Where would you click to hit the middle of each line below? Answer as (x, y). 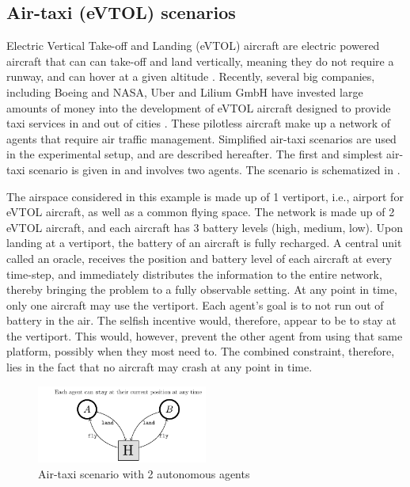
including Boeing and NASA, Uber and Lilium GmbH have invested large (185, 91)
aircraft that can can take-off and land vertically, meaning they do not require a (200, 61)
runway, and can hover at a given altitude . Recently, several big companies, (191, 76)
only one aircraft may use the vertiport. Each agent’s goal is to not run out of (195, 304)
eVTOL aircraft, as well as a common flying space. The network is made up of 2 (201, 212)
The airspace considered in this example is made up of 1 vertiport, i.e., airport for (205, 196)
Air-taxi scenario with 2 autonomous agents (144, 473)
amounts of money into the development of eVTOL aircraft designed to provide (199, 107)
